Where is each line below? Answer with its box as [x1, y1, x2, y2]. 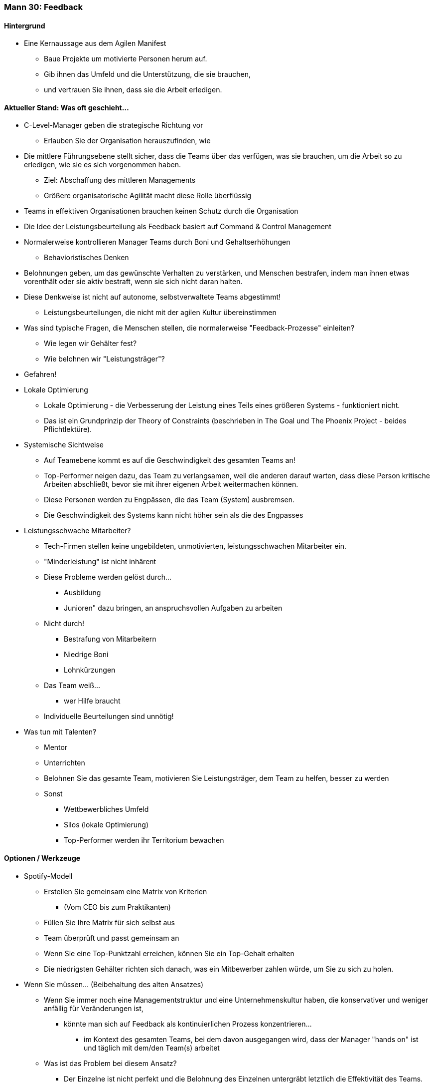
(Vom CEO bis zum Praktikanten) [64, 902, 171, 911]
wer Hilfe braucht [64, 697, 121, 706]
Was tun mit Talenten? [24, 727, 97, 736]
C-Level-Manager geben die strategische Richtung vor [24, 121, 203, 130]
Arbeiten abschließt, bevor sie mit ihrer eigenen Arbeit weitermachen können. [44, 480, 298, 489]
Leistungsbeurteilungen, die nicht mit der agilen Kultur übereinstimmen [44, 308, 277, 317]
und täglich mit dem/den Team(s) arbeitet [84, 1043, 220, 1052]
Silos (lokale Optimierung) [64, 820, 148, 829]
